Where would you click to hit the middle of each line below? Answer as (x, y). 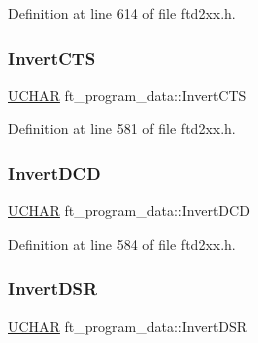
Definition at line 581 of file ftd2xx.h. (122, 128)
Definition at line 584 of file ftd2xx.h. (122, 243)
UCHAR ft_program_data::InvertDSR (128, 325)
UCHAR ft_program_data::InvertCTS (127, 94)
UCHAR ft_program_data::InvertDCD (129, 210)
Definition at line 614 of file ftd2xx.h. (122, 13)
